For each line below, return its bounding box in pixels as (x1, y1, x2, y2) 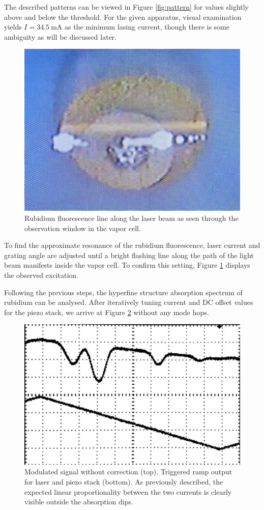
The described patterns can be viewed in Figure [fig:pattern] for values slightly (4, 2, 249, 12)
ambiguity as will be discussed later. (4, 31, 117, 42)
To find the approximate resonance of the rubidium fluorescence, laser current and (4, 240, 260, 250)
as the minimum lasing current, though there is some (65, 21, 229, 32)
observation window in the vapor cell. (24, 222, 141, 233)
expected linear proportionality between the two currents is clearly (24, 486, 232, 497)
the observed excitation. (4, 269, 78, 280)
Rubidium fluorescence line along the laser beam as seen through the (24, 212, 239, 223)
